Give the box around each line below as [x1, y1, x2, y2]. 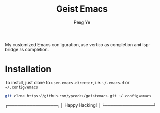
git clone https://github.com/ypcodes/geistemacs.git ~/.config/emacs [5, 93, 152, 98]
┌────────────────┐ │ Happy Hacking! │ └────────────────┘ [5, 102, 157, 108]
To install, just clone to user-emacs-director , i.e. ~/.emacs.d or [5, 80, 130, 85]
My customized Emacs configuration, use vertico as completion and [5, 41, 142, 47]
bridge [5, 47, 19, 52]
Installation [5, 64, 52, 75]
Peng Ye [73, 19, 91, 25]
